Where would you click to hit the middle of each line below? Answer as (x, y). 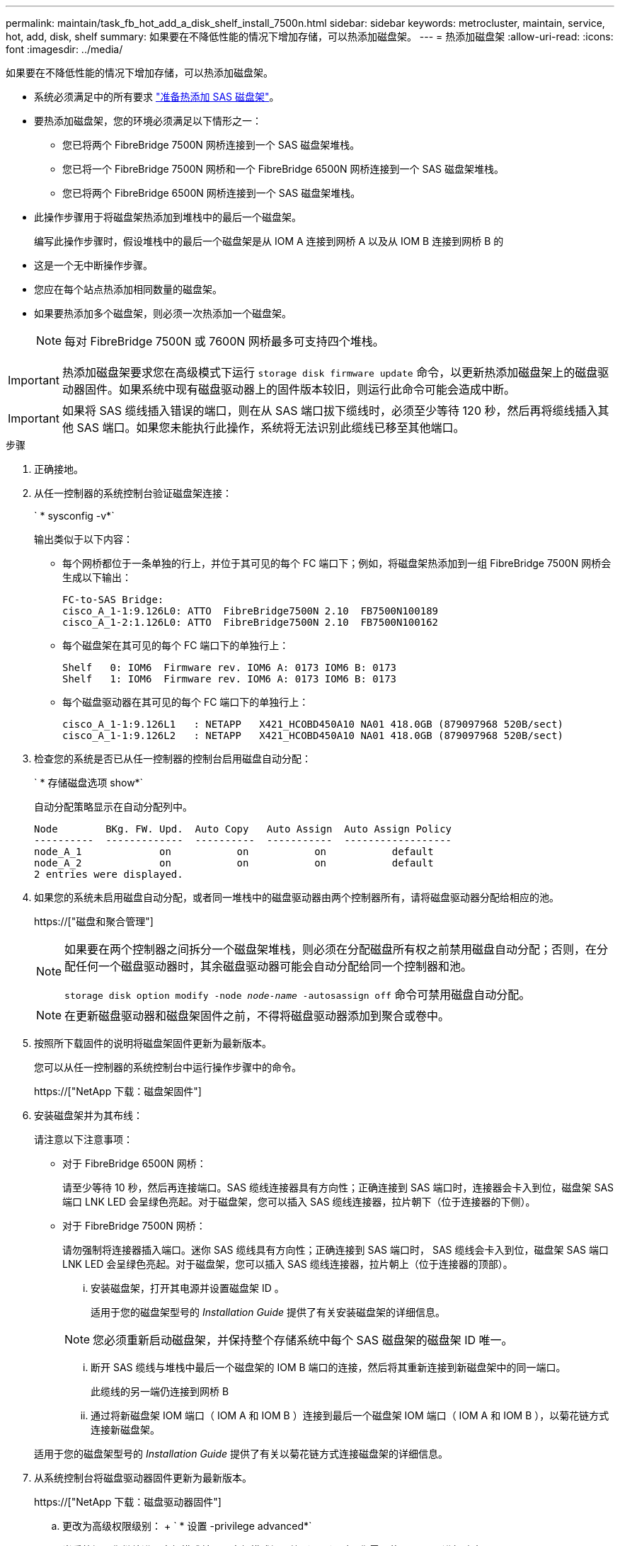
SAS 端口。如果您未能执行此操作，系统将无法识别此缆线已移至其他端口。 (271, 428)
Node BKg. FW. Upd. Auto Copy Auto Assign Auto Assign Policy (243, 829)
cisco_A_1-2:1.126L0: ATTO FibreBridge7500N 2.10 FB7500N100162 (251, 622)
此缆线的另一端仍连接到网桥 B (160, 1391)
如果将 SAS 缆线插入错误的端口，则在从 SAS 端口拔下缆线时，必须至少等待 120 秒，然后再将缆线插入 (330, 411)
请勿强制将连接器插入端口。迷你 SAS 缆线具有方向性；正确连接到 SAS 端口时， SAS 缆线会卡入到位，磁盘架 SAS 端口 (335, 1250)
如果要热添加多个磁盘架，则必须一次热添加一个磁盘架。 (163, 313)
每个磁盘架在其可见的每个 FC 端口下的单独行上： (176, 645)
